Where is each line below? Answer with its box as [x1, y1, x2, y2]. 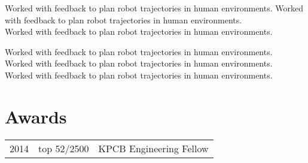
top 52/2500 [38, 141, 89, 155]
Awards [5, 104, 67, 128]
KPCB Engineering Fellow [98, 141, 209, 155]
